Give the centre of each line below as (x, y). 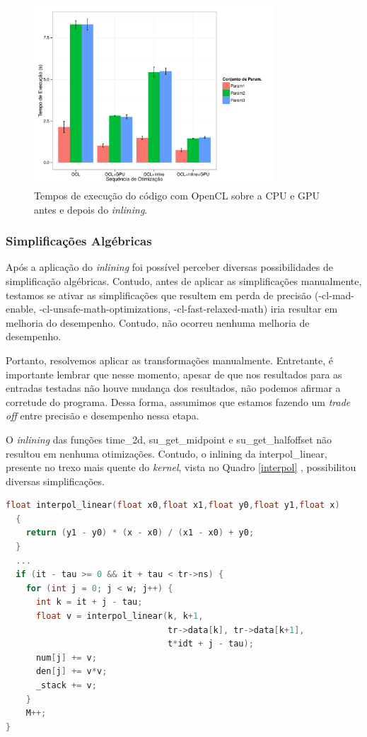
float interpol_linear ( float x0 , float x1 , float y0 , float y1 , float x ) (173, 505)
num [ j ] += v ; (66, 657)
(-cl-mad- (334, 295)
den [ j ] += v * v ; (71, 672)
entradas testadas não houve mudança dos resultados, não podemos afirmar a (173, 388)
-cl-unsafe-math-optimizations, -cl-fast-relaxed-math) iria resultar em (188, 309)
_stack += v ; (66, 686)
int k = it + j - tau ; (89, 602)
